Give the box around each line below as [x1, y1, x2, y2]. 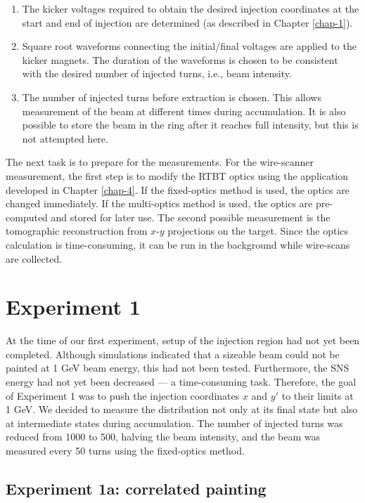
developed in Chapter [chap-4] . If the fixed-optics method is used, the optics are [6, 182, 350, 197]
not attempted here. [22, 131, 108, 145]
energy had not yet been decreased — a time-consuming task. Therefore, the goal [6, 374, 357, 388]
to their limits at [281, 388, 354, 403]
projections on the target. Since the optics [167, 223, 349, 238]
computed [6, 209, 48, 224]
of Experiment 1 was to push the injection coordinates [6, 388, 240, 403]
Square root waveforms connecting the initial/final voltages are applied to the [22, 39, 357, 53]
